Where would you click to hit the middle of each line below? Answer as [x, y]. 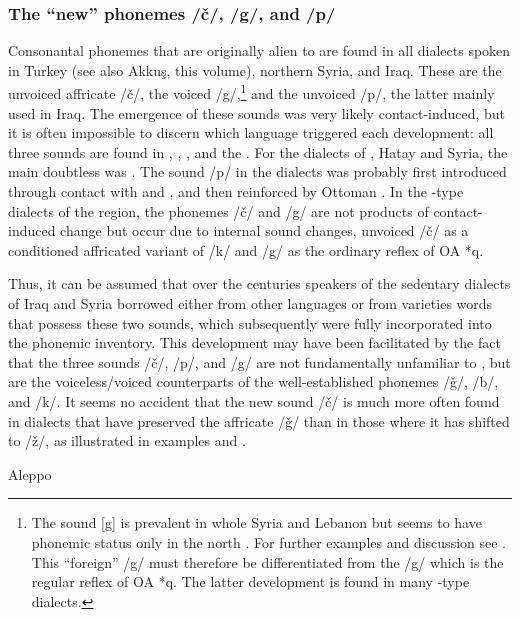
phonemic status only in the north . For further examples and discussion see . [268, 541]
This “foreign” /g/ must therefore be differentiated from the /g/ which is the [267, 561]
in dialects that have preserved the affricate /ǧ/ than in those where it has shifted [259, 420]
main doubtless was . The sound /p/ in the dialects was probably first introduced [257, 171]
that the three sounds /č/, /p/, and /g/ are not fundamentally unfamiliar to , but [259, 361]
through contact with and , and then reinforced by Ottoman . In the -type [236, 191]
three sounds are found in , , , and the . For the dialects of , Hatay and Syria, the [258, 151]
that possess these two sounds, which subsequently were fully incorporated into [250, 322]
